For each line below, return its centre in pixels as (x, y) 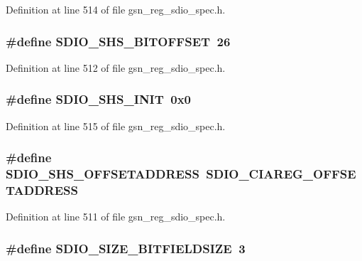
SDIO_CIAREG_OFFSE (281, 174)
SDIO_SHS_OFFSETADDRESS (103, 174)
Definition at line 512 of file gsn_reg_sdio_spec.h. (116, 67)
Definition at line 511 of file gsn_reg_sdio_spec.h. (116, 217)
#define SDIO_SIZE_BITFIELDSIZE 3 (126, 248)
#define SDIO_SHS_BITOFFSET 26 (118, 41)
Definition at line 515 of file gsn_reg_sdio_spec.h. (116, 126)
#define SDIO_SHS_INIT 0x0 (98, 99)
